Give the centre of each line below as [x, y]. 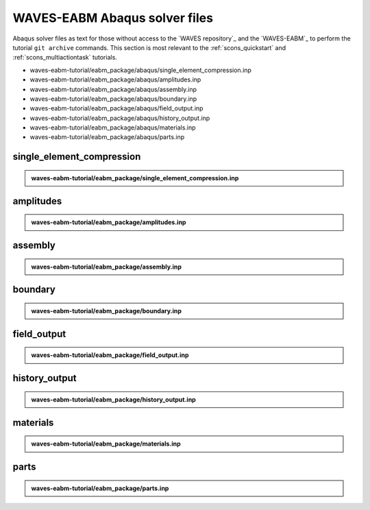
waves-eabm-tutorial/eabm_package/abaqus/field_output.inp [116, 108]
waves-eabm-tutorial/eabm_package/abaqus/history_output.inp [120, 118]
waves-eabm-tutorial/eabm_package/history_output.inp [114, 399]
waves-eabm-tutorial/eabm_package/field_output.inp [110, 355]
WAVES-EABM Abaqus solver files [113, 18]
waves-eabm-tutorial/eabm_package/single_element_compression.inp [135, 178]
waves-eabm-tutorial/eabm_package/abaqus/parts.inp [107, 137]
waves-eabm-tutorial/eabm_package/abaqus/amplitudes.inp [115, 80]
